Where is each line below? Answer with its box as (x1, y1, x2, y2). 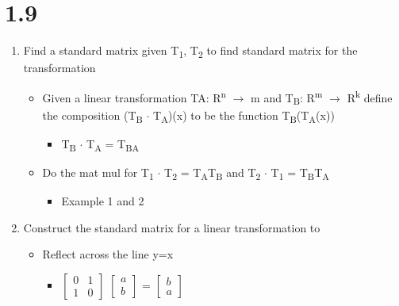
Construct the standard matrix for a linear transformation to (23, 219, 320, 235)
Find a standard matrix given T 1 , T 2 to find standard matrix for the (23, 42, 358, 60)
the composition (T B (42, 106, 143, 125)
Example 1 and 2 (61, 193, 144, 208)
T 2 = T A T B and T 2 (164, 163, 261, 182)
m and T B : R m (251, 86, 323, 108)
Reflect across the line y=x (42, 246, 174, 262)
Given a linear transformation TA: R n (42, 86, 226, 105)
